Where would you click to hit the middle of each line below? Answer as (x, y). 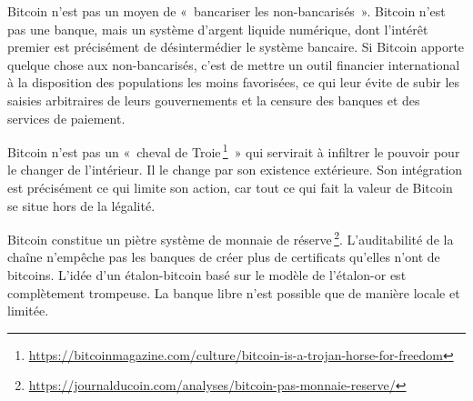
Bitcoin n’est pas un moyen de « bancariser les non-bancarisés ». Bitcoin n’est (226, 11)
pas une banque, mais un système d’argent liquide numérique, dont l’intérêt (218, 29)
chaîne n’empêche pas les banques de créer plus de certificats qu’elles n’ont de (224, 257)
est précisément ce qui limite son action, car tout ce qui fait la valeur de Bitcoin (230, 187)
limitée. (28, 311)
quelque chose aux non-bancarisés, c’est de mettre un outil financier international (234, 64)
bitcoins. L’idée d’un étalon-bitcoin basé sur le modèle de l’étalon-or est (207, 275)
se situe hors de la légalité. (81, 205)
